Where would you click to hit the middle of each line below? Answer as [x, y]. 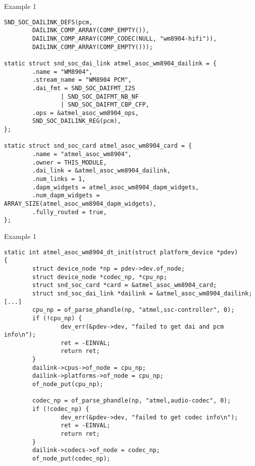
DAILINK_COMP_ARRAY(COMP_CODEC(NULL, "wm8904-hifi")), [125, 38]
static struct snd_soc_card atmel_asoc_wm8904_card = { [98, 146]
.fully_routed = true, [70, 212]
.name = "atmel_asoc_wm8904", [82, 154]
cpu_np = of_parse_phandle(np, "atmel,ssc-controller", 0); [133, 310]
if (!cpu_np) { [57, 318]
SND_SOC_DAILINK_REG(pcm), [77, 121]
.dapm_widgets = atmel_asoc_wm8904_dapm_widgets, [116, 187]
